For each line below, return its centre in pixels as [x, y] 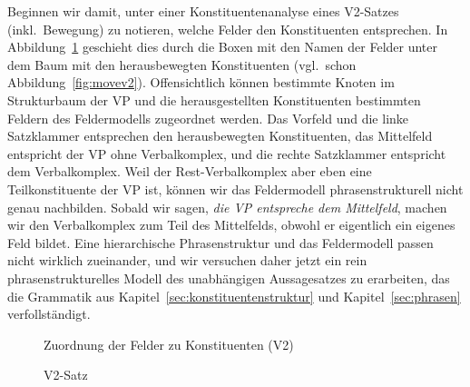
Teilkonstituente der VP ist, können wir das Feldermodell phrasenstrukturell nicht [235, 189]
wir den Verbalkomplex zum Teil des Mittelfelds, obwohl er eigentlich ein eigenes [231, 225]
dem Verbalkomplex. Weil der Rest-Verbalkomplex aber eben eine [190, 171]
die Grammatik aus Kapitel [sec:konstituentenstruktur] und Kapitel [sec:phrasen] [234, 296]
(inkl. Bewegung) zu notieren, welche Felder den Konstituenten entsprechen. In [228, 29]
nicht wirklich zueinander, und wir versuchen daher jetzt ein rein [187, 260]
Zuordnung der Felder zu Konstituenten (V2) [169, 344]
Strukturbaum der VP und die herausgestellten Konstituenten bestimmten [214, 99]
